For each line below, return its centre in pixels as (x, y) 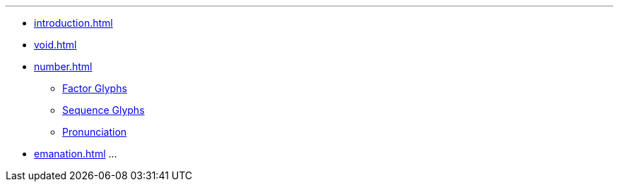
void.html (55, 45)
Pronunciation (95, 132)
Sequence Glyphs (104, 110)
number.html (63, 66)
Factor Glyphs (95, 88)
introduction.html (73, 23)
